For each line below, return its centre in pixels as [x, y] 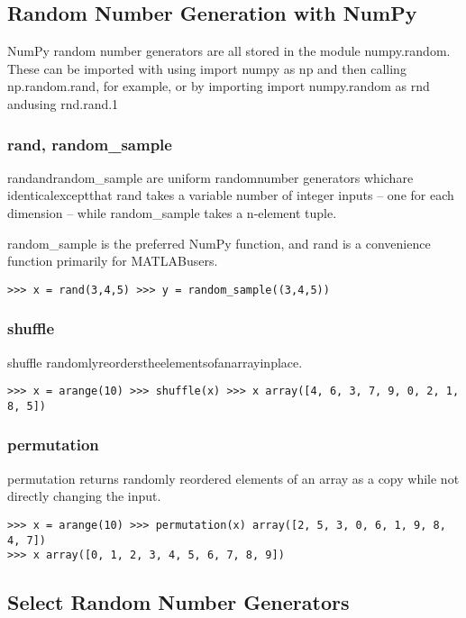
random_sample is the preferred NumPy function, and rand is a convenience [219, 243]
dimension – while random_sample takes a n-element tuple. [172, 212]
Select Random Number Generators [178, 602]
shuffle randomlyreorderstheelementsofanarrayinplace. [155, 362]
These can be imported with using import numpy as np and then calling [207, 68]
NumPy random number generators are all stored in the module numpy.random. [229, 51]
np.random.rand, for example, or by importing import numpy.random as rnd [219, 86]
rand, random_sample [90, 144]
